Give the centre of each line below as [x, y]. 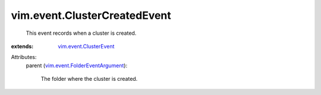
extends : [22, 46]
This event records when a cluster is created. [81, 33]
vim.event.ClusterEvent [86, 46]
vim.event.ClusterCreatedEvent [91, 15]
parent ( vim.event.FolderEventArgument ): [77, 65]
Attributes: [24, 57]
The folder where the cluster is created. [89, 79]
